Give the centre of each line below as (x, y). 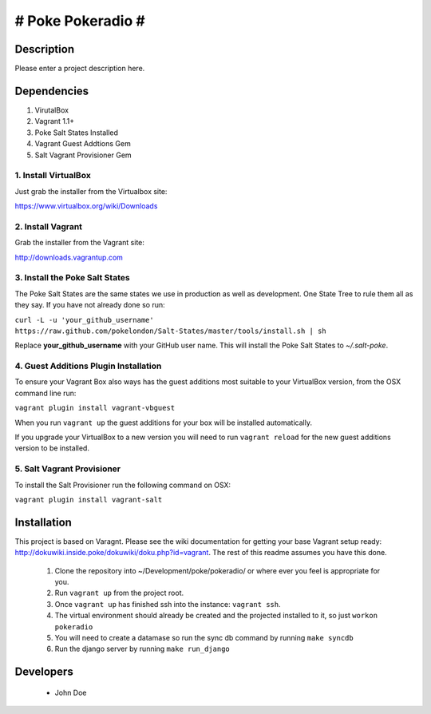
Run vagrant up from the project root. (119, 593)
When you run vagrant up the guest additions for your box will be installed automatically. (164, 422)
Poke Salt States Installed (77, 133)
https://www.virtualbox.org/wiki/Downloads (86, 206)
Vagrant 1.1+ (55, 121)
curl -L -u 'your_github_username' (85, 320)
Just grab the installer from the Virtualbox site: (91, 191)
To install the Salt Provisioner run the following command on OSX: (123, 485)
